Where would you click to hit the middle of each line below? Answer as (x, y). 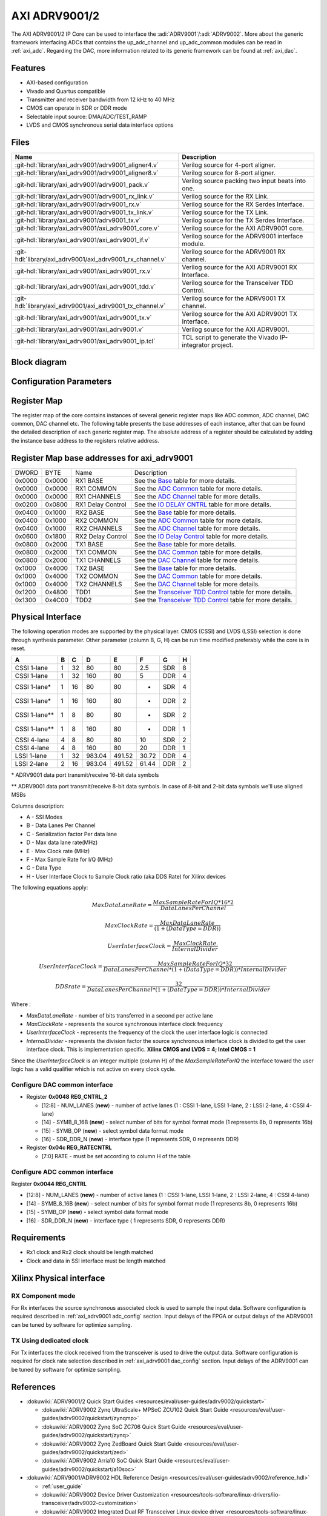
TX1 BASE (89, 544)
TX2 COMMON (97, 576)
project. (222, 345)
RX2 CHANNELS (99, 528)
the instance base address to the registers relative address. (85, 440)
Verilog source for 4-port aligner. (229, 165)
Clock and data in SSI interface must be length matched (96, 1261)
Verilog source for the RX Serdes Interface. (243, 204)
